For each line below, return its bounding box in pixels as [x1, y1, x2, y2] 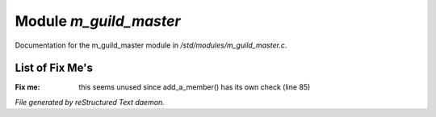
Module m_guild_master [15, 12, 181, 30]
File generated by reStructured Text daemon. [15, 97, 165, 107]
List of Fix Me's [15, 61, 93, 75]
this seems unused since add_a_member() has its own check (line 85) [78, 82, 311, 92]
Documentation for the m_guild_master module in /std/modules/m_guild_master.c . [15, 40, 287, 50]
